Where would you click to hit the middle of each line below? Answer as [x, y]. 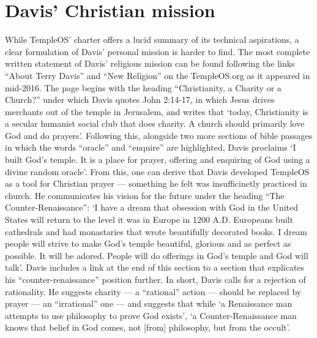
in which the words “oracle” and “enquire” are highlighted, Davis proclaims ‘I [151, 147]
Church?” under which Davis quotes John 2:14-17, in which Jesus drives [140, 100]
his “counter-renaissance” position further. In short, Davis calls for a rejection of [155, 279]
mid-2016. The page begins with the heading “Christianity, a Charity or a [143, 87]
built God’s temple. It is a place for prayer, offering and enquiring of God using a [158, 160]
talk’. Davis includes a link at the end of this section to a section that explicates [155, 267]
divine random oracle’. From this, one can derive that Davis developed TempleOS [157, 171]
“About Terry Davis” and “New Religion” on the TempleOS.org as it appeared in [158, 75]
